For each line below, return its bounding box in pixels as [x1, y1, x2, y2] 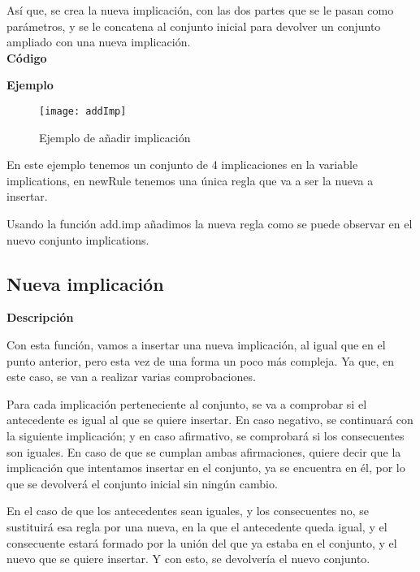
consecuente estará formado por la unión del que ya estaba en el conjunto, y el [6, 534, 397, 551]
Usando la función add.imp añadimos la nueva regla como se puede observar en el [6, 215, 413, 232]
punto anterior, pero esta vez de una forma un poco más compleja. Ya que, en [6, 352, 395, 369]
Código [6, 49, 47, 66]
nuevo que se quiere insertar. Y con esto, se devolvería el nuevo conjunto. [6, 550, 370, 567]
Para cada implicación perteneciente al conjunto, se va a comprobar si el [6, 395, 367, 412]
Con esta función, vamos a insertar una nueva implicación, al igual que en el [6, 336, 386, 353]
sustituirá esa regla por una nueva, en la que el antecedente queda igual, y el [6, 518, 388, 535]
